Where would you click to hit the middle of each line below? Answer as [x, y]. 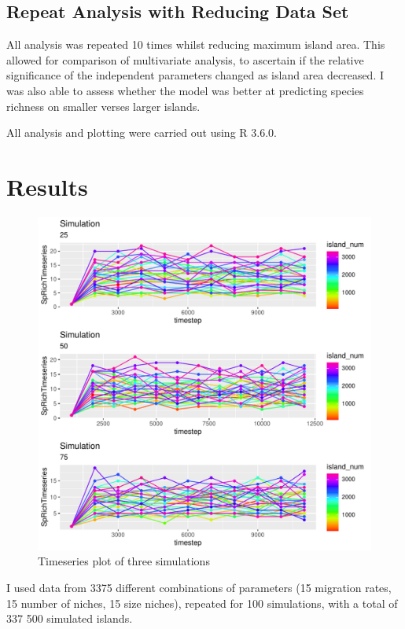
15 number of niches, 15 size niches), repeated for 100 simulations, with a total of [202, 603]
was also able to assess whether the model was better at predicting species [185, 90]
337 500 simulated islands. [70, 618]
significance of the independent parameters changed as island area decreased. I [195, 75]
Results [47, 186]
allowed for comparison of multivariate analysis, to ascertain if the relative [185, 59]
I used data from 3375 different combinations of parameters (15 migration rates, [199, 588]
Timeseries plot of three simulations [124, 561]
